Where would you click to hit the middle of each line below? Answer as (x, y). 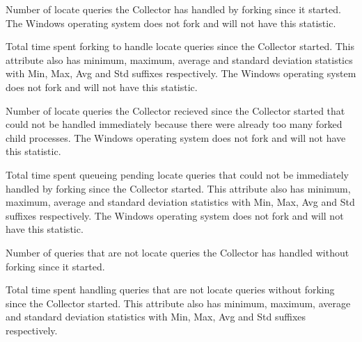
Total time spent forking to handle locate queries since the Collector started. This (180, 46)
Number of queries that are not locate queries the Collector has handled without (178, 252)
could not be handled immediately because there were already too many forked (174, 124)
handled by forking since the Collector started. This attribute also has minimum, (178, 188)
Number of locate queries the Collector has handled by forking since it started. (173, 9)
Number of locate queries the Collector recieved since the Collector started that (175, 110)
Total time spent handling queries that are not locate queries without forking (170, 290)
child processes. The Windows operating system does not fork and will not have (176, 137)
